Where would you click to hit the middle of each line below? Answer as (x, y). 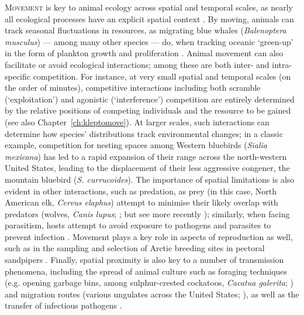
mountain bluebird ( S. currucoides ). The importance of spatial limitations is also (150, 179)
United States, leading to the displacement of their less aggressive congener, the (147, 168)
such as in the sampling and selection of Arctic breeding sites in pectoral (135, 248)
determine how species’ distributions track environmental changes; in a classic (144, 133)
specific (18, 76)
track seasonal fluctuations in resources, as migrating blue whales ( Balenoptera (146, 30)
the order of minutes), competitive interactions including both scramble (133, 88)
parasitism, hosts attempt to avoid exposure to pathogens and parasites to (138, 225)
